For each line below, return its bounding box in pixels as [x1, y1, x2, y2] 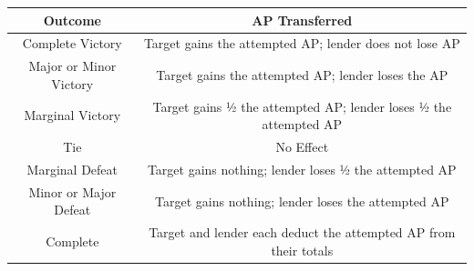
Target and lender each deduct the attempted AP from [149, 223, 456, 242]
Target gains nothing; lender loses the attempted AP [155, 191, 449, 210]
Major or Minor [28, 56, 117, 75]
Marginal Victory [24, 105, 121, 125]
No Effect [275, 137, 329, 156]
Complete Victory [22, 34, 122, 53]
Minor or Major [28, 182, 117, 201]
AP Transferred [252, 10, 353, 29]
